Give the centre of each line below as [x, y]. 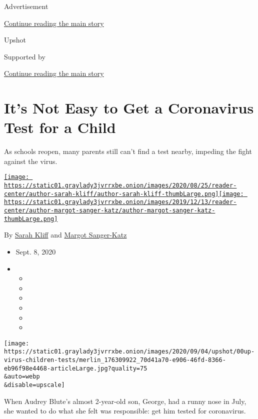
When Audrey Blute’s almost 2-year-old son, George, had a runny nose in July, [125, 401]
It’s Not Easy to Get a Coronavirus [129, 108]
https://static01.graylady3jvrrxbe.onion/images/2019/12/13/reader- [120, 202]
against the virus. [31, 161]
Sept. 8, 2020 [36, 251]
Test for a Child [60, 127]
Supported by [25, 56]
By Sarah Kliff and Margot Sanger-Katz [65, 235]
